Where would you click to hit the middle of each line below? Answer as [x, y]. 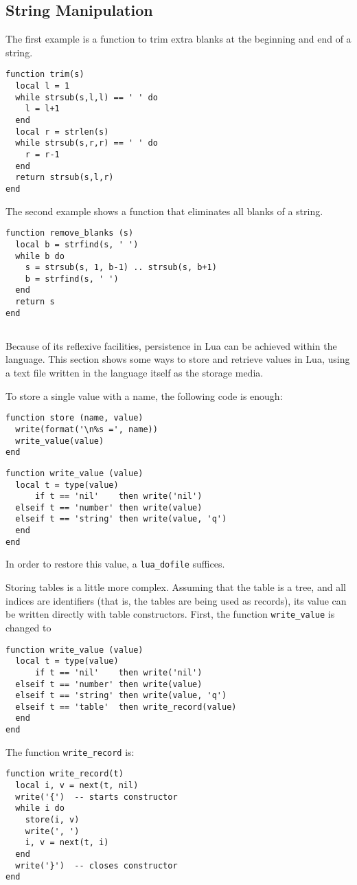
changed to [28, 627]
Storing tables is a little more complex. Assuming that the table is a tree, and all [176, 587]
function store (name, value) [74, 418]
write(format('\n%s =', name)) [87, 429]
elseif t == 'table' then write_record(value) [126, 707]
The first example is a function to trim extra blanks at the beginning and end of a [178, 39]
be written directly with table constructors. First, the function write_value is [170, 614]
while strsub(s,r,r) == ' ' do [87, 143]
